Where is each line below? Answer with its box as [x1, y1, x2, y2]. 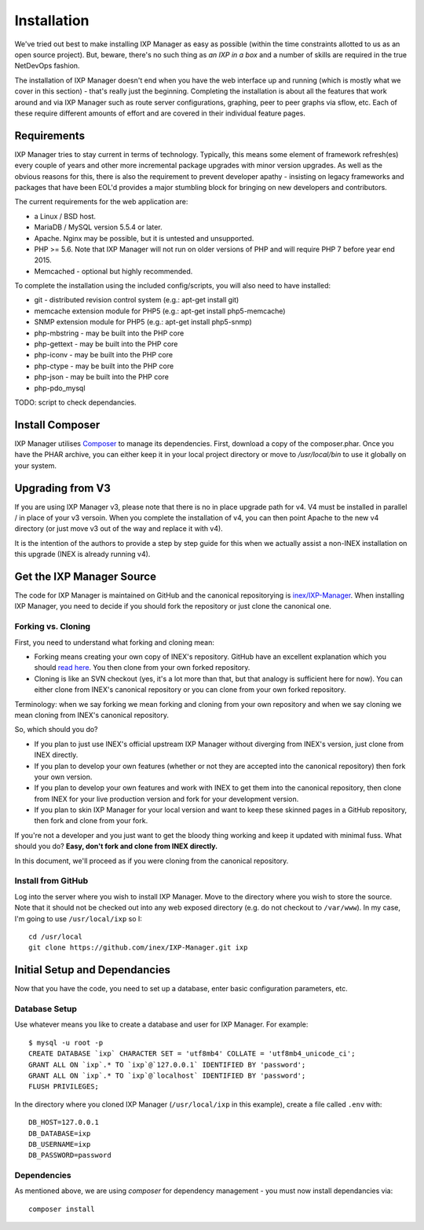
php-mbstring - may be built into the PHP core [34, 328, 185, 338]
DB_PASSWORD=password [28, 1151, 111, 1160]
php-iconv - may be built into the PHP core [34, 350, 173, 360]
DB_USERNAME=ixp [28, 1140, 91, 1148]
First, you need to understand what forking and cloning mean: [14, 637, 215, 647]
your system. [14, 460, 57, 470]
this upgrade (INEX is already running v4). [14, 550, 151, 559]
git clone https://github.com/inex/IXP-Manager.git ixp [28, 943, 248, 952]
